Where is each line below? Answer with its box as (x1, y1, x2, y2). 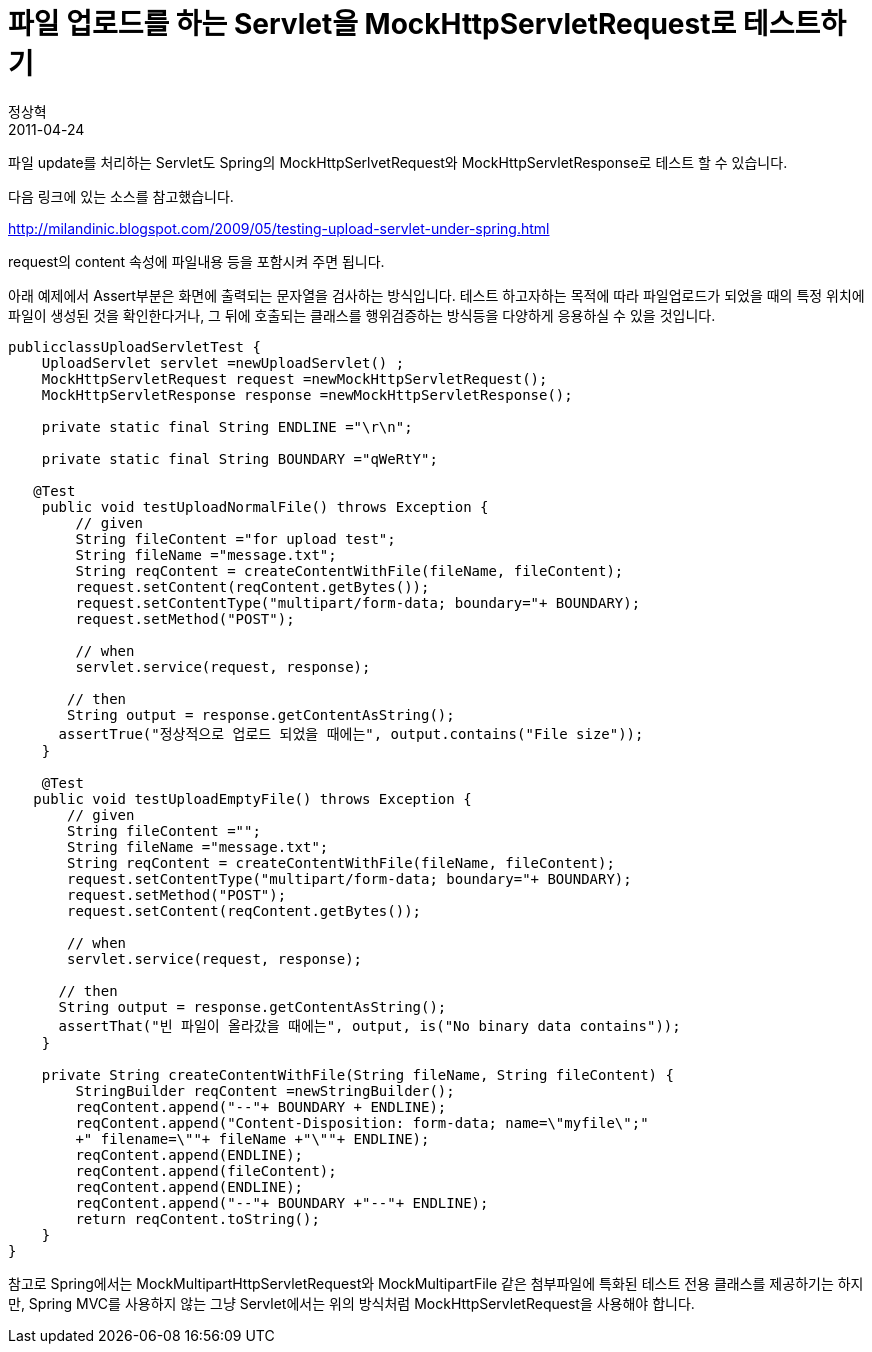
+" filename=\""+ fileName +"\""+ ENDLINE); (75, 1130, 430, 1147)
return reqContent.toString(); (75, 1210, 320, 1227)
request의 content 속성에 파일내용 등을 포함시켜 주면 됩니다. (8, 252, 385, 270)
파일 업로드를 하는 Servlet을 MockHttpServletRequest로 (8, 7, 737, 41)
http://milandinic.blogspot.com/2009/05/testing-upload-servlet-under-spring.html (8, 219, 550, 237)
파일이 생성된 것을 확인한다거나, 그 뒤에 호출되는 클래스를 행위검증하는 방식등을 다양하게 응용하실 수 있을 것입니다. (8, 306, 716, 324)
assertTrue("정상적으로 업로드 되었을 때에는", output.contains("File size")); (58, 725, 644, 742)
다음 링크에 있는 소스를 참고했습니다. (8, 187, 234, 205)
